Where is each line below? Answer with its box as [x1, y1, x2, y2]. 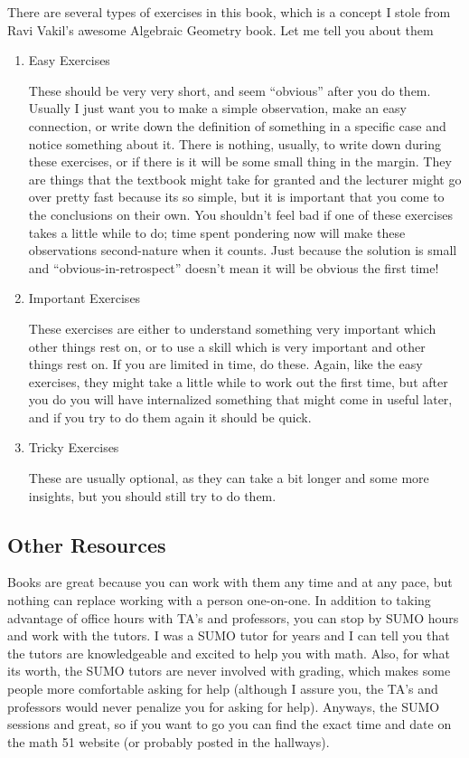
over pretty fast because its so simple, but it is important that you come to [28, 187, 445, 206]
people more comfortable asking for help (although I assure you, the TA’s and [7, 679, 438, 698]
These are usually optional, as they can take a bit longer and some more [28, 469, 429, 488]
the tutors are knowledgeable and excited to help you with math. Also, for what [7, 643, 450, 662]
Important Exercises [28, 289, 141, 308]
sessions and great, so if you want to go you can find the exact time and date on [7, 715, 452, 734]
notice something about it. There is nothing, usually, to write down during [28, 134, 441, 153]
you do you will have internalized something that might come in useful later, [28, 390, 453, 409]
